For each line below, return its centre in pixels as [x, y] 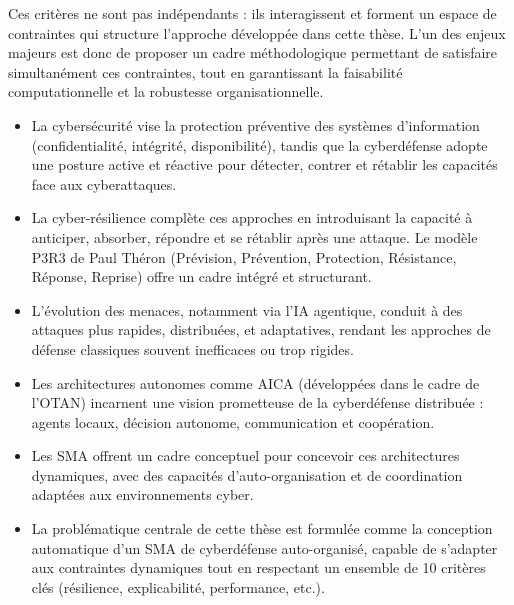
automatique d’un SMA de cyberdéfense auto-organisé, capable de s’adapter [264, 547]
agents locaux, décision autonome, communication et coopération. [233, 421]
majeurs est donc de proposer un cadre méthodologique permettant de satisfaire [253, 52]
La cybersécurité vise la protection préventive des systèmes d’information [255, 124]
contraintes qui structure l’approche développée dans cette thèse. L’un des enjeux [257, 32]
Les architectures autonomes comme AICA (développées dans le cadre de [255, 382]
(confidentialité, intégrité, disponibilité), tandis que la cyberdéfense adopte [259, 144]
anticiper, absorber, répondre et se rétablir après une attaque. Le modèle [254, 236]
